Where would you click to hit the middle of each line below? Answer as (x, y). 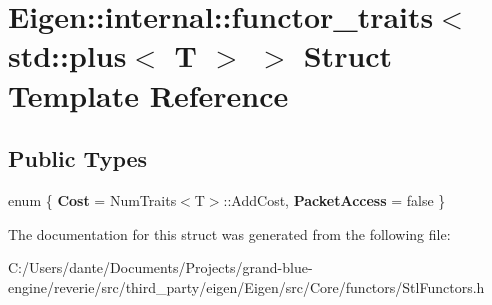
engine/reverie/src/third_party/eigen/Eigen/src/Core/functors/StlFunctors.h (246, 286)
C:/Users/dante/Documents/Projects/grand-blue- (160, 267)
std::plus (67, 55)
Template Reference (148, 94)
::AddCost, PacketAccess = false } (334, 199)
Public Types (78, 158)
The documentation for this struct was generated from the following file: (229, 233)
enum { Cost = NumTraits (92, 199)
